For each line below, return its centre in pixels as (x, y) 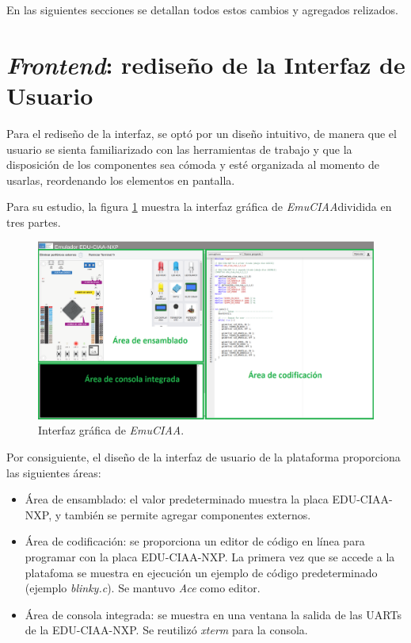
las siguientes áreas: (54, 472)
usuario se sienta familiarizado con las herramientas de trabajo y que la (179, 149)
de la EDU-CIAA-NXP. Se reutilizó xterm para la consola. (166, 630)
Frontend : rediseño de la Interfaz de (206, 64)
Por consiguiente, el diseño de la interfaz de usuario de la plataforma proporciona (204, 457)
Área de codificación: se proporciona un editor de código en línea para (195, 541)
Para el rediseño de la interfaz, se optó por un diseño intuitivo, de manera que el (202, 133)
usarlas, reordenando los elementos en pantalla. (121, 180)
